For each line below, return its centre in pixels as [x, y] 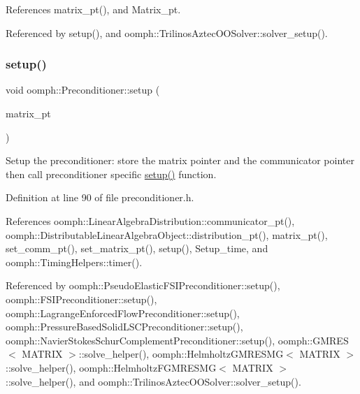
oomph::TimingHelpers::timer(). [74, 262]
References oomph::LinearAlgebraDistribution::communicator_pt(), [150, 220]
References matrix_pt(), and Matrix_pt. [93, 9]
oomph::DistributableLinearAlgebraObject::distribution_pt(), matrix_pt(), [167, 234]
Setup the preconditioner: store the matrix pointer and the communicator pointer [180, 160]
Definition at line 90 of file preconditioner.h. [100, 197]
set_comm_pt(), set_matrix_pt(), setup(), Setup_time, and [137, 248]
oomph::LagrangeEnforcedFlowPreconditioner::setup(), [123, 313]
